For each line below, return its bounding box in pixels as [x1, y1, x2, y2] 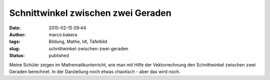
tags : [9, 39, 20, 45]
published [48, 53, 69, 59]
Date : [9, 25, 21, 31]
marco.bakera [48, 31, 77, 37]
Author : [9, 31, 26, 37]
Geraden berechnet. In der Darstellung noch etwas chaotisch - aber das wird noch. [9, 69, 180, 75]
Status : [9, 53, 25, 59]
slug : [9, 45, 20, 52]
